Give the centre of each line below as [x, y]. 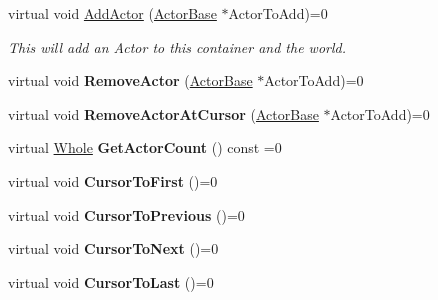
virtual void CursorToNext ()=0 [113, 248]
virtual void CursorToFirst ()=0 [113, 180]
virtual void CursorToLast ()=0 [111, 281]
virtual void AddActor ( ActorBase [112, 13]
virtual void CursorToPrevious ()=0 [126, 214]
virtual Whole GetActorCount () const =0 [145, 147]
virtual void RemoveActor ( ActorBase [130, 80]
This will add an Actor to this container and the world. [177, 46]
